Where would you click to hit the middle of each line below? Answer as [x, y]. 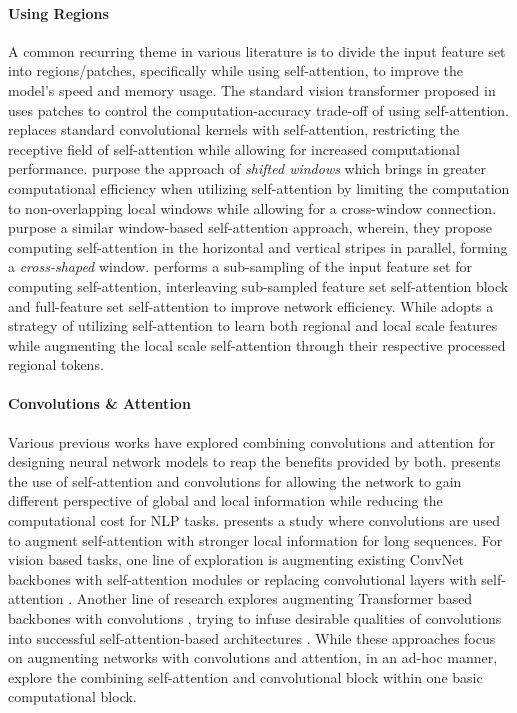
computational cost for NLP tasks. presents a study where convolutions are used [254, 520]
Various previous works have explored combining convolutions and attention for [252, 441]
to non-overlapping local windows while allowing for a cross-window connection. [252, 207]
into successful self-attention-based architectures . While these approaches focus [252, 637]
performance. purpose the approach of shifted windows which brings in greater [247, 168]
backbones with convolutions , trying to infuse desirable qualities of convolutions [255, 618]
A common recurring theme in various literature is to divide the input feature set [257, 50]
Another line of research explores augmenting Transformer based [274, 598]
